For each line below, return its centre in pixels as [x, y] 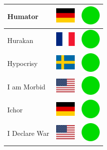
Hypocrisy [22, 63]
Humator [23, 16]
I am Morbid [26, 86]
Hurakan [20, 40]
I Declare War [28, 133]
